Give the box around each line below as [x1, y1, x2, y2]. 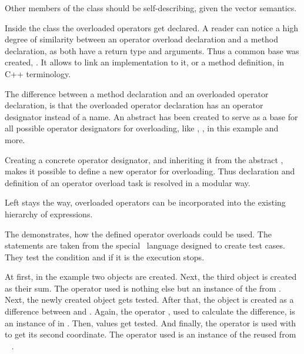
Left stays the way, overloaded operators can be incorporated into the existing [5, 196, 286, 209]
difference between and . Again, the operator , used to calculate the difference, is [5, 305, 295, 317]
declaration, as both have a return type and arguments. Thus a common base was [5, 44, 299, 57]
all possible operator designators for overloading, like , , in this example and [5, 122, 279, 134]
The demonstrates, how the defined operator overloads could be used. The [5, 227, 272, 240]
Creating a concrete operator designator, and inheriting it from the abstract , [5, 153, 283, 166]
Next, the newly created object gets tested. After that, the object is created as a [5, 293, 294, 306]
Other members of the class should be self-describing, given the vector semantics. [5, 2, 297, 14]
